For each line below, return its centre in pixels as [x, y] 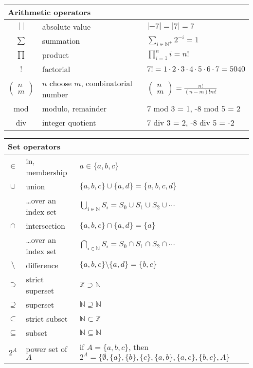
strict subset [47, 319]
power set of [46, 349]
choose [61, 83]
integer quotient [69, 123]
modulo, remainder [74, 109]
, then [139, 347]
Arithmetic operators [49, 12]
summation [61, 41]
